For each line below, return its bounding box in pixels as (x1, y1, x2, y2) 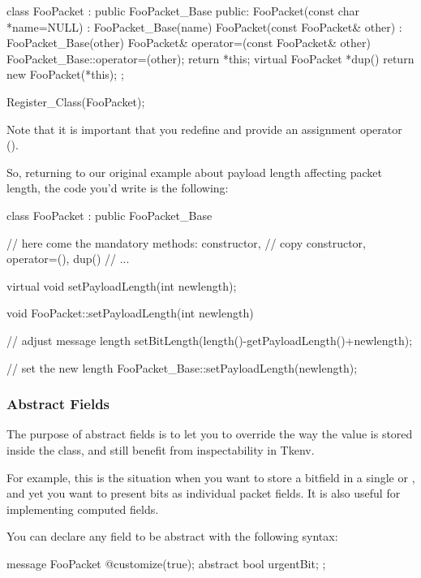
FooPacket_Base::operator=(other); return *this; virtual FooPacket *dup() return (6, 50, 415, 67)
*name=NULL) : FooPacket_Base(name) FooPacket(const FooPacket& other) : (6, 18, 402, 35)
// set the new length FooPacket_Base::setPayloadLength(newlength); (6, 359, 358, 376)
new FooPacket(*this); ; (6, 66, 124, 83)
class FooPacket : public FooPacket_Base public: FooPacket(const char (6, 2, 359, 19)
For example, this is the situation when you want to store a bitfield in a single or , (6, 468, 415, 485)
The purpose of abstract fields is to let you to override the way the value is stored (6, 425, 413, 442)
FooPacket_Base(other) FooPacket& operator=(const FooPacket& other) (6, 34, 371, 51)
